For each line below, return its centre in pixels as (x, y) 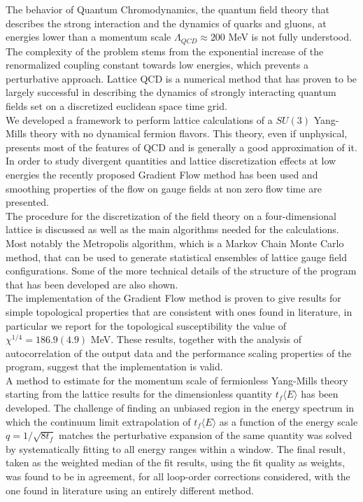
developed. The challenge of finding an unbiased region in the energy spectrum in (180, 408)
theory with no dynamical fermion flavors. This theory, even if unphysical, (188, 133)
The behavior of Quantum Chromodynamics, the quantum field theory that (168, 9)
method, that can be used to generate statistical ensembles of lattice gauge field (177, 257)
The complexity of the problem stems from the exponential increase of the (165, 51)
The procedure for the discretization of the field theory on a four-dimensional (171, 215)
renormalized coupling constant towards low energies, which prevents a (157, 65)
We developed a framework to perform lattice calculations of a (139, 119)
